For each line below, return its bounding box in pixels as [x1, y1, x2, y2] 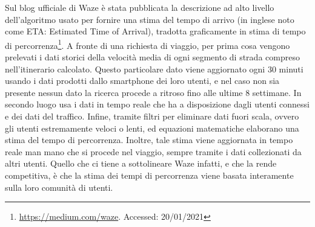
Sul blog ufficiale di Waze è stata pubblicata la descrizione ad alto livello [5, 1, 274, 13]
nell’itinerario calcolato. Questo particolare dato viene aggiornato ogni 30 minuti [5, 62, 303, 75]
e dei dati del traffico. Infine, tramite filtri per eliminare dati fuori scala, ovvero [5, 110, 299, 122]
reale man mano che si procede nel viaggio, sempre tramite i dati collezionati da [5, 145, 302, 158]
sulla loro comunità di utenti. [5, 181, 113, 193]
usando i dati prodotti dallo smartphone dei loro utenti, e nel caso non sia [5, 74, 280, 87]
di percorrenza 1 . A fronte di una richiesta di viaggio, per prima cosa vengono [5, 37, 290, 51]
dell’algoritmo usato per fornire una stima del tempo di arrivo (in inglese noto [5, 13, 294, 25]
